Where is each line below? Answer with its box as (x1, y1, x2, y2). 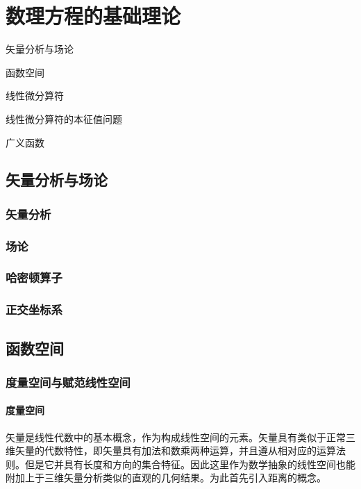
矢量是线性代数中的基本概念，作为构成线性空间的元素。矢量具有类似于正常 (6, 429, 346, 444)
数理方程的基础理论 (6, 1, 181, 30)
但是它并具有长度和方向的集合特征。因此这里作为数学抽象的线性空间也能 (24, 456, 355, 471)
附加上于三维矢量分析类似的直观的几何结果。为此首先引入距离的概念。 (6, 470, 326, 485)
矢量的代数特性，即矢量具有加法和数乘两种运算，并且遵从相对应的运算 (15, 443, 336, 458)
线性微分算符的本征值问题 (6, 111, 122, 126)
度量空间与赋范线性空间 (6, 373, 131, 390)
